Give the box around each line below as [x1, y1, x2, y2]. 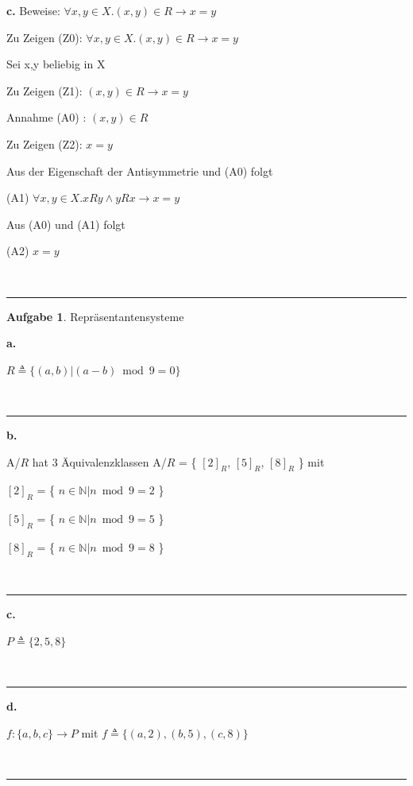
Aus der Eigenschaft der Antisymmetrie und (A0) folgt [6, 162, 273, 179]
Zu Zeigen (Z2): [6, 135, 83, 152]
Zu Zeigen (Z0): [6, 29, 83, 45]
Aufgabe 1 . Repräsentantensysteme [6, 308, 184, 324]
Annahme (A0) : [6, 109, 87, 126]
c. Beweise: [6, 2, 60, 18]
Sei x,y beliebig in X [6, 56, 106, 72]
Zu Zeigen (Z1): [6, 82, 83, 99]
